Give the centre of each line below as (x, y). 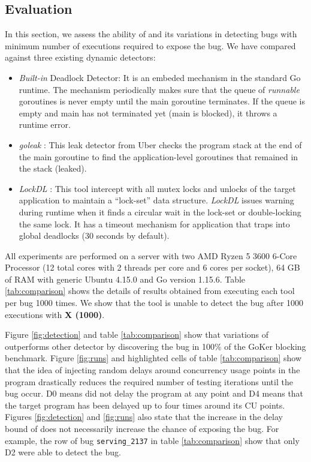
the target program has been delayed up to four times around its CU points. (145, 405)
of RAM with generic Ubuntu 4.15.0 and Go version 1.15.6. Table (125, 279)
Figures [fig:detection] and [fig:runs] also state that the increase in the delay (144, 417)
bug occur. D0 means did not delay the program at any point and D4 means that (154, 393)
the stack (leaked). (53, 168)
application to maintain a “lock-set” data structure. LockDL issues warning (156, 200)
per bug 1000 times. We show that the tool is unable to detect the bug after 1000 (154, 303)
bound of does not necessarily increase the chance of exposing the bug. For (142, 429)
